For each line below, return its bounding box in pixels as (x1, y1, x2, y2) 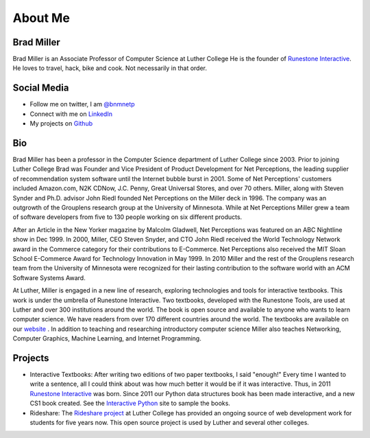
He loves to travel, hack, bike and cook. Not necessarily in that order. (12, 64, 207, 72)
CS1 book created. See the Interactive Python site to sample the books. (29, 399, 231, 408)
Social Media (12, 82, 69, 94)
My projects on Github (29, 119, 92, 128)
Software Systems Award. (12, 273, 86, 281)
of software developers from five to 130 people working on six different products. (12, 213, 243, 221)
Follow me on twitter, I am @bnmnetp (29, 100, 135, 108)
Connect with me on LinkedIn (29, 110, 113, 118)
